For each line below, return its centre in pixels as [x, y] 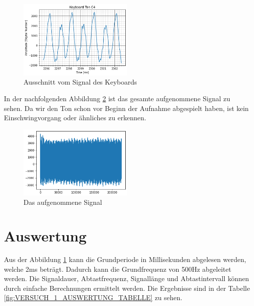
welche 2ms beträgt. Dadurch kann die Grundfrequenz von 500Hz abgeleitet [118, 269]
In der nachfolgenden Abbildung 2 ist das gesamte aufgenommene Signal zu [117, 98]
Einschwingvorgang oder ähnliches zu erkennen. [75, 118]
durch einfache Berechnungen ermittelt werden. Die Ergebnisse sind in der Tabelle [127, 288]
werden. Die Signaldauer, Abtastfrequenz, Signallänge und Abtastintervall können [127, 278]
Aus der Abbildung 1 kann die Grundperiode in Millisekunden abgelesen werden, [125, 259]
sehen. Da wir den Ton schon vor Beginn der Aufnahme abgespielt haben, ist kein [127, 108]
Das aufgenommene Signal [63, 202]
